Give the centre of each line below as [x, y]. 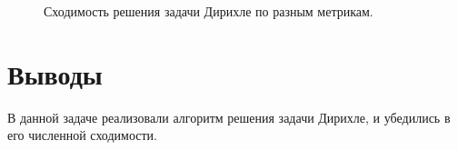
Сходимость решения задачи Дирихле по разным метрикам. [209, 11]
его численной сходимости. [82, 135]
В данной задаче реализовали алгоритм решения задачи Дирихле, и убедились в [229, 117]
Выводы [55, 73]
